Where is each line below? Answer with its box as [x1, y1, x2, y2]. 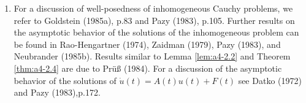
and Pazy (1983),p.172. [13, 86, 101, 99]
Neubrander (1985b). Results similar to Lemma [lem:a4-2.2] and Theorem [13, 50, 291, 63]
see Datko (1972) [238, 74, 302, 86]
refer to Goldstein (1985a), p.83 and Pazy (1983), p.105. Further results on [13, 13, 295, 26]
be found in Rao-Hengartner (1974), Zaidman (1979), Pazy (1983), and [13, 37, 281, 50]
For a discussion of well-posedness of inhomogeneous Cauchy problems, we [13, 2, 293, 14]
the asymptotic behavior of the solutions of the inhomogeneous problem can [13, 26, 299, 39]
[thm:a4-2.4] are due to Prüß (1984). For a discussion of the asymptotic [13, 61, 282, 74]
